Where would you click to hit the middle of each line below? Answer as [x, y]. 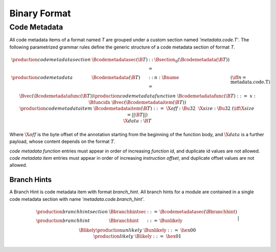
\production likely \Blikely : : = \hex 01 [137, 236]
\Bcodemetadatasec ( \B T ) [120, 59]
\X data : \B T [137, 121]
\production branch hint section [72, 211]
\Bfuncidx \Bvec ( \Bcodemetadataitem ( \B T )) [137, 102]
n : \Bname [167, 77]
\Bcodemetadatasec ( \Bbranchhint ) [198, 211]
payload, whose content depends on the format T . [62, 142]
